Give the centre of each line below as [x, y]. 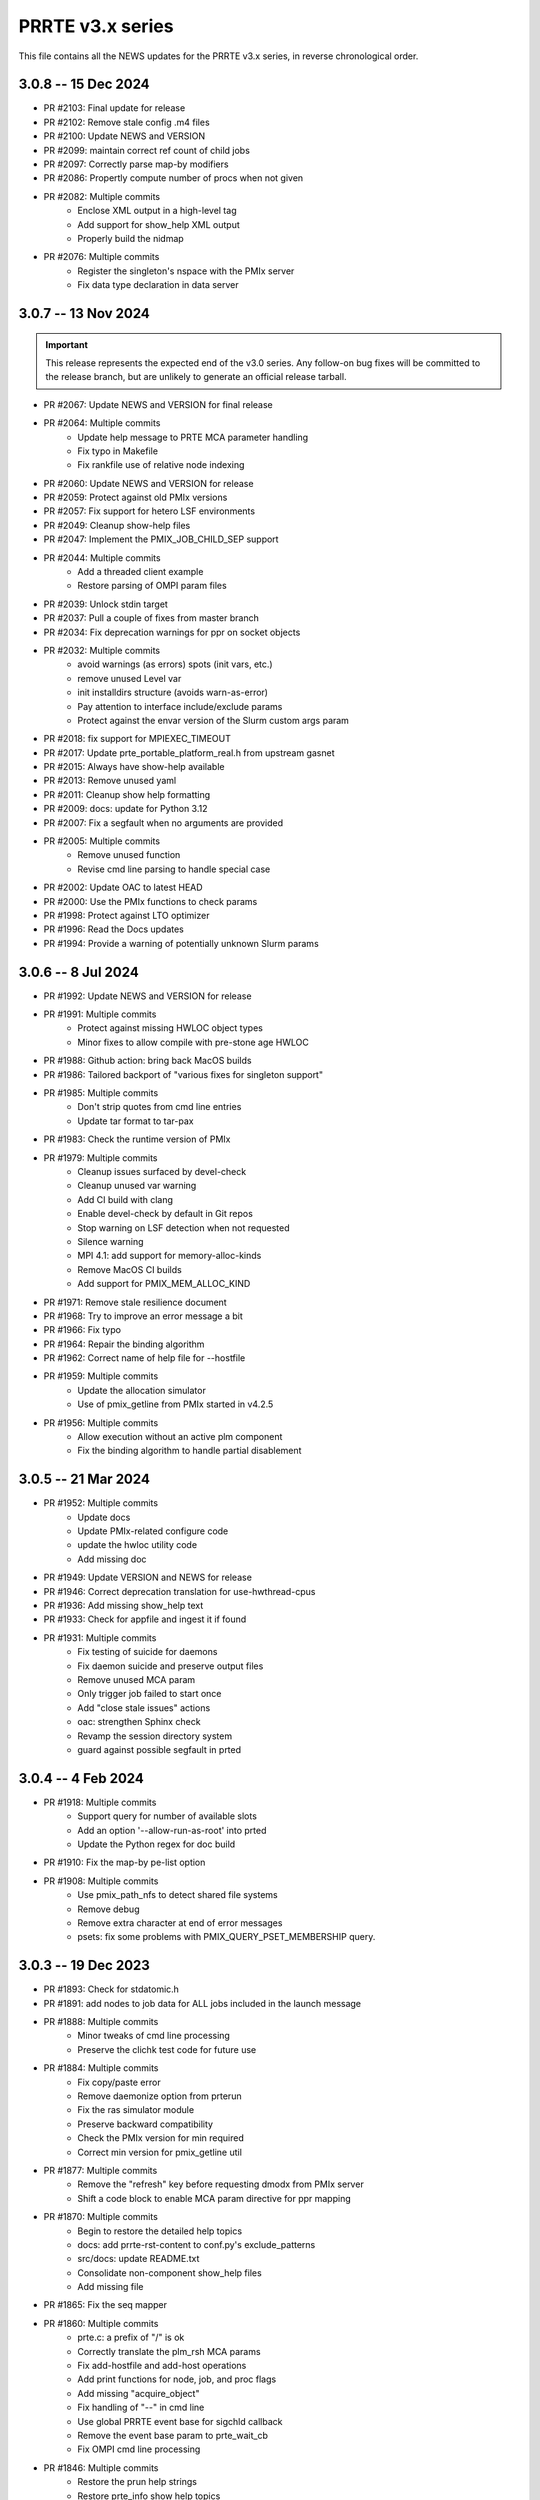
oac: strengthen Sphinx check [139, 1722]
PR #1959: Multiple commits [101, 1376]
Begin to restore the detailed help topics [160, 2231]
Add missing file [110, 2287]
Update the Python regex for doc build [156, 1844]
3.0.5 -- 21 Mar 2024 [84, 1479]
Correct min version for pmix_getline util [159, 2152]
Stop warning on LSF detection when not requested [183, 1227]
